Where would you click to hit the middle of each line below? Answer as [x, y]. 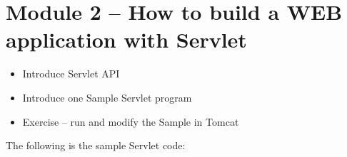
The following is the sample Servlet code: [96, 145]
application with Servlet [126, 39]
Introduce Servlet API [71, 74]
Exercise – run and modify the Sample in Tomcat [131, 121]
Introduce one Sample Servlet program [107, 97]
